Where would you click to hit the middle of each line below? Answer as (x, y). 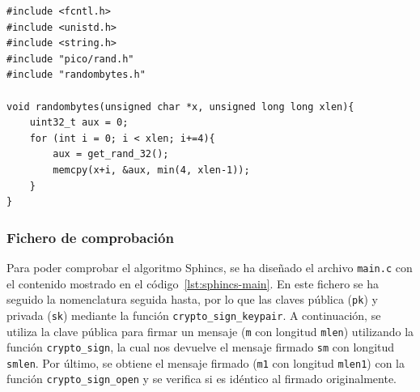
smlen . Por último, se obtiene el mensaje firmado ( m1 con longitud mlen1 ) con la (206, 362)
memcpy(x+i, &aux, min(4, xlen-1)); (151, 170)
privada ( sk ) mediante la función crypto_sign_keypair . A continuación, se (194, 315)
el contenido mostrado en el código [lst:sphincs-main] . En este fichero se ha (193, 283)
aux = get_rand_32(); (111, 154)
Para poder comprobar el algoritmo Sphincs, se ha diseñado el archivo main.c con (210, 267)
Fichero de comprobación (90, 237)
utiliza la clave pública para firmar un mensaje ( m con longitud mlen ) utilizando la (210, 331)
